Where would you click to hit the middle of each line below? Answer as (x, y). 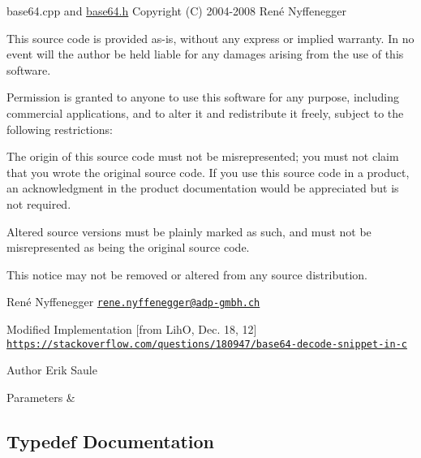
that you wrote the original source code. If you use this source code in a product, (208, 172)
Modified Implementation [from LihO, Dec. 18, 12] (132, 328)
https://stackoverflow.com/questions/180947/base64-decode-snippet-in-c (207, 344)
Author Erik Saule (52, 370)
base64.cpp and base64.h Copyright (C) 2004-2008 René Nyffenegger (176, 11)
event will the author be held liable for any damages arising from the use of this (205, 54)
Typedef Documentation (110, 441)
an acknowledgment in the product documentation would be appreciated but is (203, 188)
